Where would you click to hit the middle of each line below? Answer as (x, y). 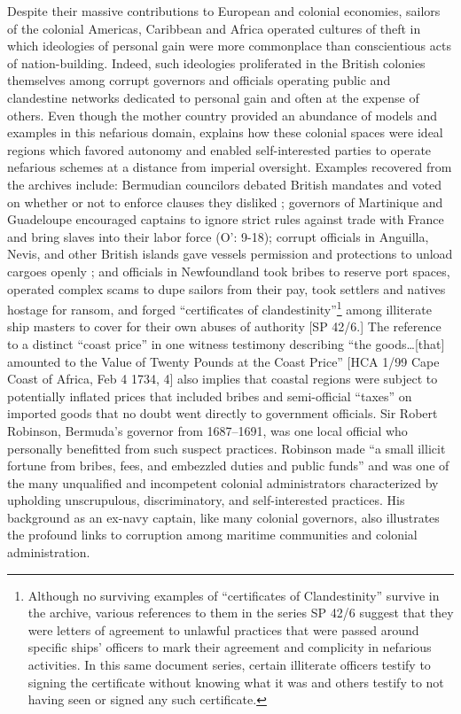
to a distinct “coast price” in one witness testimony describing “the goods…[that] (226, 343)
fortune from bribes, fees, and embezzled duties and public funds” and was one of (228, 466)
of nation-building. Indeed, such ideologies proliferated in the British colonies (216, 62)
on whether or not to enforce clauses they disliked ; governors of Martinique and (225, 202)
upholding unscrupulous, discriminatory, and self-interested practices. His (206, 500)
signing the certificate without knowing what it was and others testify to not (236, 682)
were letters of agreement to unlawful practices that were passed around (223, 629)
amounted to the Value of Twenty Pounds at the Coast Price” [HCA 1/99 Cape (223, 361)
